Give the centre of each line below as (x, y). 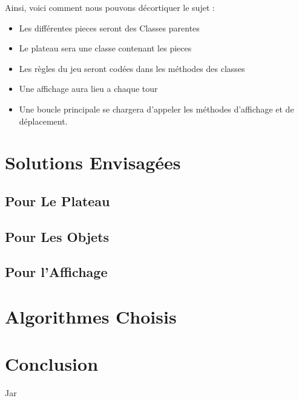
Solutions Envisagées (93, 162)
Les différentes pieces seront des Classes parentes (109, 28)
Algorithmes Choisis (91, 317)
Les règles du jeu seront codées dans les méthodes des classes (132, 68)
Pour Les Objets (57, 236)
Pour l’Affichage (56, 272)
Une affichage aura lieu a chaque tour (88, 89)
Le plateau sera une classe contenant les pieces (105, 48)
